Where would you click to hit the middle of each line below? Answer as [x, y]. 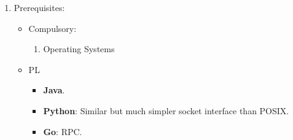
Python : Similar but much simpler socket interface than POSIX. [166, 110]
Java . [54, 90]
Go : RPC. [63, 131]
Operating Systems [79, 49]
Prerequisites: [39, 7]
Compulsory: [53, 28]
